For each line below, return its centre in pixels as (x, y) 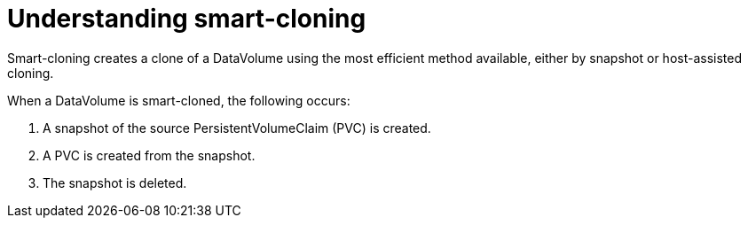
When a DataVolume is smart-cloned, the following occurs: (179, 100)
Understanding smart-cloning (187, 19)
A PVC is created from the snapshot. (149, 155)
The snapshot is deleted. (115, 182)
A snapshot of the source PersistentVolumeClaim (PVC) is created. (237, 128)
